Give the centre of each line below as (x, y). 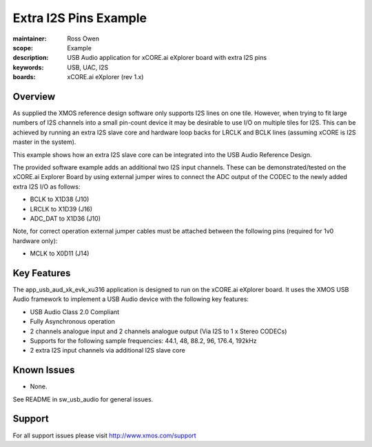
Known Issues (44, 370)
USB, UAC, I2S (88, 67)
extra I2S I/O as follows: (46, 187)
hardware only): (35, 240)
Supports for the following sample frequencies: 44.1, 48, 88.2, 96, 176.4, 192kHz (144, 340)
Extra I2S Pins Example (80, 18)
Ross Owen (83, 39)
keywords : (28, 67)
